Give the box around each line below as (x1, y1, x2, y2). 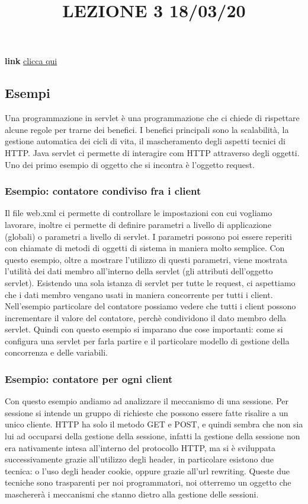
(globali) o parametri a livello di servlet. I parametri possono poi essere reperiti (5, 230, 292, 242)
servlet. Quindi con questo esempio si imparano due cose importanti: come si (5, 323, 283, 335)
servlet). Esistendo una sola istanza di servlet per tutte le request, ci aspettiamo (5, 276, 296, 289)
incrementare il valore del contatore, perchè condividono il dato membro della (5, 311, 287, 324)
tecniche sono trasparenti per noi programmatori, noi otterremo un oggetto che (5, 476, 291, 489)
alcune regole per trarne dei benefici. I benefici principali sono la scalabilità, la (5, 123, 289, 135)
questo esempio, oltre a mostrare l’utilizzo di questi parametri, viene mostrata (5, 253, 287, 265)
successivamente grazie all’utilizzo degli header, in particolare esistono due (5, 453, 274, 465)
